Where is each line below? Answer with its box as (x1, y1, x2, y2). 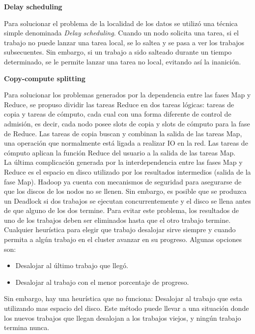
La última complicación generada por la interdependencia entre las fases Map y (4, 157, 243, 167)
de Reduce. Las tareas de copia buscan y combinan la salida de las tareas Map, (4, 128, 242, 138)
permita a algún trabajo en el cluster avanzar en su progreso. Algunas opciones (4, 234, 242, 244)
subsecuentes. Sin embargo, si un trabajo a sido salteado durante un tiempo (4, 47, 232, 57)
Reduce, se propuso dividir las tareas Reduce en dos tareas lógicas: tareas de (4, 99, 234, 109)
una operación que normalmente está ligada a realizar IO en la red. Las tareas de (4, 138, 248, 148)
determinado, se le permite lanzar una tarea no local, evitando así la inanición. (4, 56, 241, 66)
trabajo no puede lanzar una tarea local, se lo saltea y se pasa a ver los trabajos (4, 37, 245, 47)
